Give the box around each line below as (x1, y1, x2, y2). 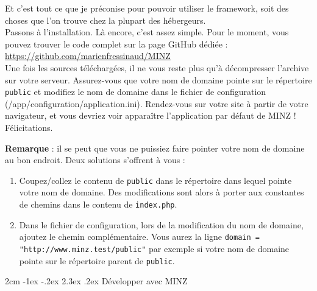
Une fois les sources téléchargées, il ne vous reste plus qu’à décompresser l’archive (5, 61, 309, 74)
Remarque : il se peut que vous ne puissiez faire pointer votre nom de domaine (5, 141, 305, 154)
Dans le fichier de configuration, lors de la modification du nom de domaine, (19, 218, 304, 231)
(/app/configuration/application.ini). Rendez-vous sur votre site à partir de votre (5, 97, 308, 110)
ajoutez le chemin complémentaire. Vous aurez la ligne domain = (19, 230, 260, 243)
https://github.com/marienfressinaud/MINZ (5, 49, 171, 62)
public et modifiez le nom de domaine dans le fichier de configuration (5, 85, 266, 98)
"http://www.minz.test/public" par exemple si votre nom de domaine (19, 242, 290, 254)
